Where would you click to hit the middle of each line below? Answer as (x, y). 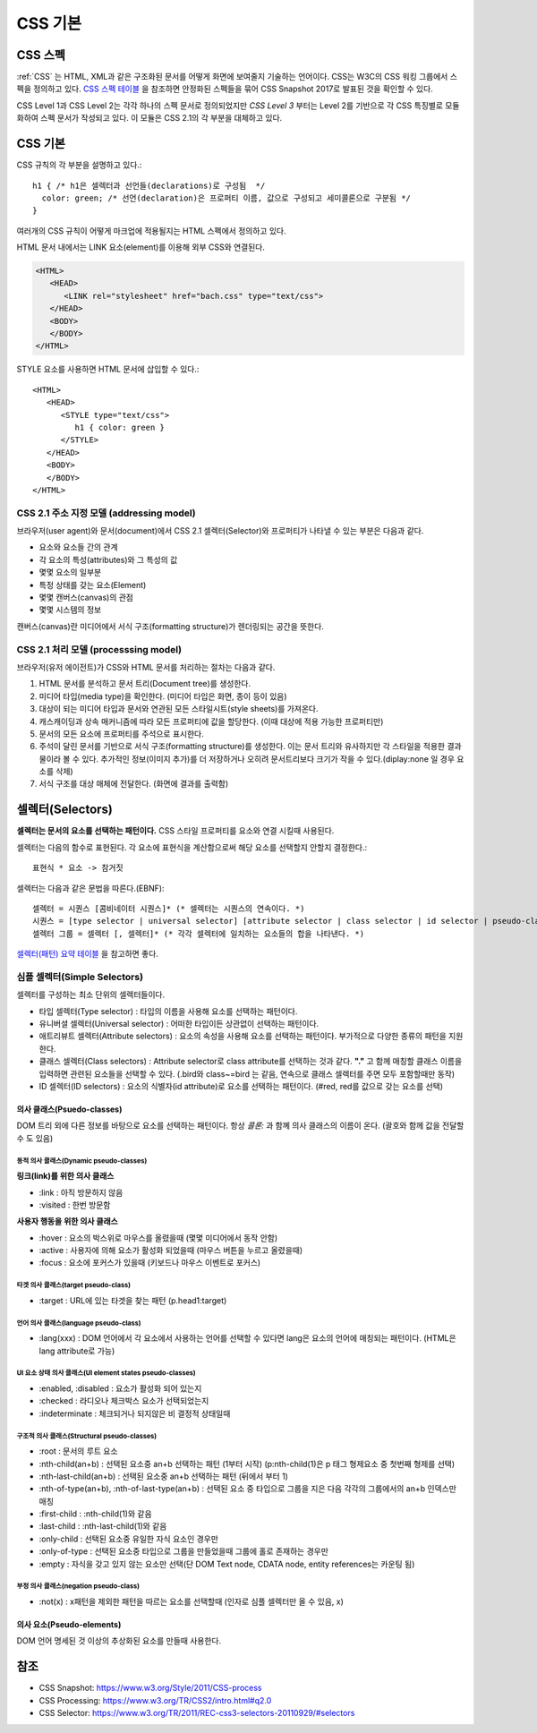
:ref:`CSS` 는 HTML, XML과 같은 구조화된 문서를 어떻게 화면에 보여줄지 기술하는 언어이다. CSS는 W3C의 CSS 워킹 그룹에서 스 (237, 77)
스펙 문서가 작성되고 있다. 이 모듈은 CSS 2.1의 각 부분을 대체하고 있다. (162, 118)
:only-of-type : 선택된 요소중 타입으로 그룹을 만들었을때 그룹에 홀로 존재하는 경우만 (183, 1551)
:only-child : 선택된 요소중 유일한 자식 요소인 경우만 (129, 1539)
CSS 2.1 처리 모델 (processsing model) (99, 649)
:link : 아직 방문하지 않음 (81, 1192)
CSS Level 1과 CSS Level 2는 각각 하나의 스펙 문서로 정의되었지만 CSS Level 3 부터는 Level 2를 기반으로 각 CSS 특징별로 (230, 105)
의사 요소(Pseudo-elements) (69, 1625)
